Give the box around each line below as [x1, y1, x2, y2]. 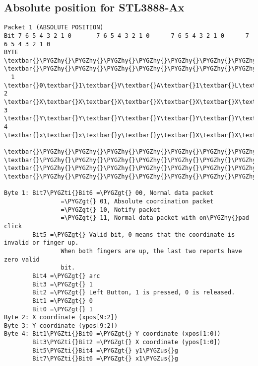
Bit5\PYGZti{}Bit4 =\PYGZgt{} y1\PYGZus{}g [32, 347, 178, 354]
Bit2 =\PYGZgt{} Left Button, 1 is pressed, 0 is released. [32, 289, 235, 296]
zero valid [4, 256, 40, 263]
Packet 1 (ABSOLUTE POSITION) [4, 24, 104, 31]
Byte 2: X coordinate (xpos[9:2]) [4, 314, 118, 321]
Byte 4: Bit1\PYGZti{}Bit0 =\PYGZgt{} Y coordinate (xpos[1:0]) [4, 330, 221, 338]
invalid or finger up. [4, 239, 79, 247]
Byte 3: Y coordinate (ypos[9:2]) [4, 322, 118, 329]
